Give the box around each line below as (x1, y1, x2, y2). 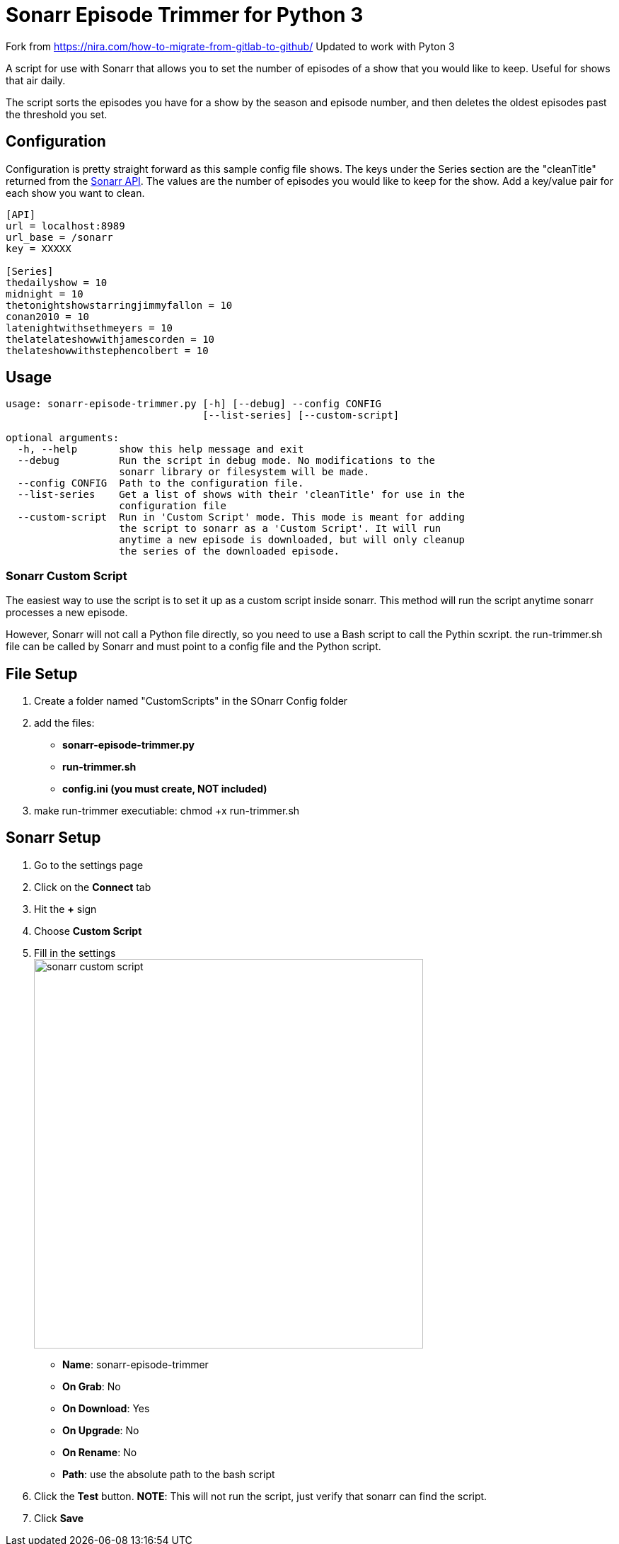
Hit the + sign (34, 902, 97, 915)
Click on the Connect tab (34, 880, 151, 893)
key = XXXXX (6, 242, 71, 254)
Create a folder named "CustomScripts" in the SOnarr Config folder (34, 695, 348, 708)
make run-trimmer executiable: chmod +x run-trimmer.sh (34, 805, 300, 817)
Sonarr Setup (6, 829, 101, 847)
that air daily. (6, 74, 66, 86)
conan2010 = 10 (6, 310, 90, 322)
